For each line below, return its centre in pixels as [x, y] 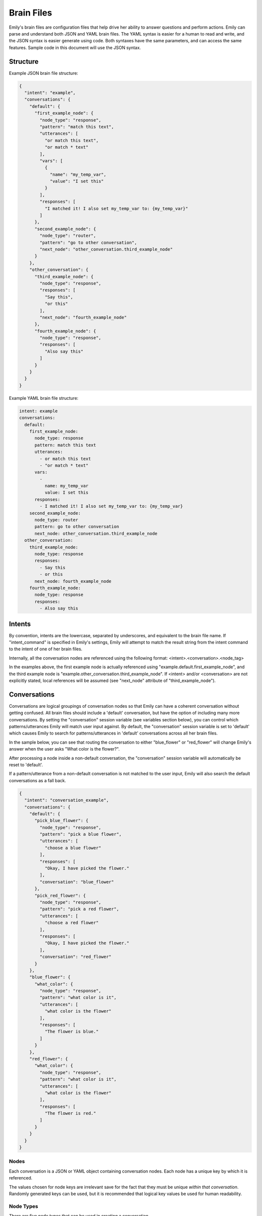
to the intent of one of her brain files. [46, 649]
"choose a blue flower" [73, 848]
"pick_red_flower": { [60, 895]
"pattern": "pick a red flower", [79, 909]
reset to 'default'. [26, 765]
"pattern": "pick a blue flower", [81, 834]
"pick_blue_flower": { [62, 821]
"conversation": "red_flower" [75, 957]
